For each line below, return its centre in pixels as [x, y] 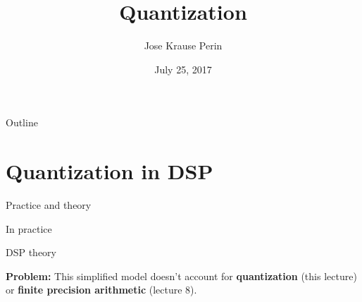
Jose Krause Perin [183, 46]
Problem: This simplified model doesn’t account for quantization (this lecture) [181, 276]
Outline [22, 122]
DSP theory [31, 252]
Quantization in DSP [110, 171]
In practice [29, 228]
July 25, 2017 [183, 69]
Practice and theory [49, 205]
